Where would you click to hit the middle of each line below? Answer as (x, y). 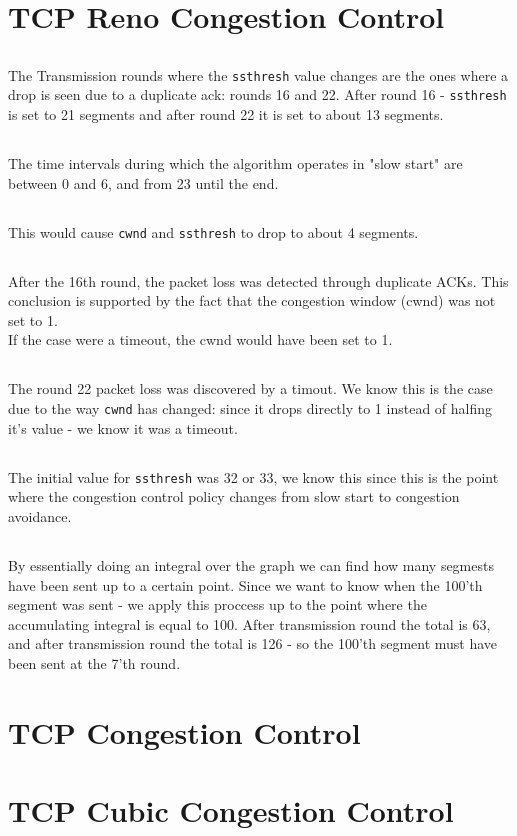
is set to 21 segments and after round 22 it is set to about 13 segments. (226, 114)
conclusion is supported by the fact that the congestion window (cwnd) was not (252, 300)
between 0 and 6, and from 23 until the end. (143, 182)
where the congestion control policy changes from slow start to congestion (234, 496)
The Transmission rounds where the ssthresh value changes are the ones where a (258, 74)
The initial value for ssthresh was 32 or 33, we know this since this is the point (253, 476)
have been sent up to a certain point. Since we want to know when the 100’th (245, 584)
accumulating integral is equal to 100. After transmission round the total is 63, (249, 623)
